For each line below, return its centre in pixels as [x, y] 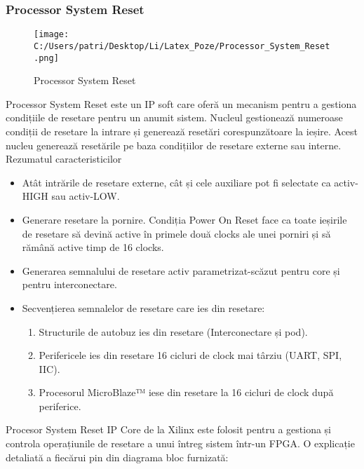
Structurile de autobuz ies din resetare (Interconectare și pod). [173, 331]
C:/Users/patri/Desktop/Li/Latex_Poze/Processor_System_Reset [182, 46]
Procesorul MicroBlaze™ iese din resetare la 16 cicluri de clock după [186, 392]
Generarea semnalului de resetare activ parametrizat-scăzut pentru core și [181, 270]
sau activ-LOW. [86, 196]
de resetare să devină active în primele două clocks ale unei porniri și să [176, 233]
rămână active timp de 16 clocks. [93, 247]
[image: [52, 35]
